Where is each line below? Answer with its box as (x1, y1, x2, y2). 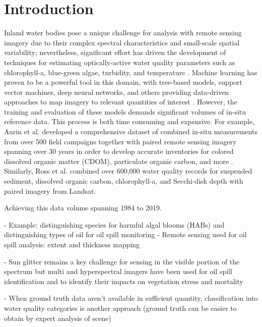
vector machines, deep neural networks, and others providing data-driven (4, 86, 229, 97)
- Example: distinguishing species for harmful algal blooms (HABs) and (4, 219, 225, 230)
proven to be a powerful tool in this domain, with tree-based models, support (4, 77, 242, 87)
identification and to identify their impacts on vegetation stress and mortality (4, 276, 243, 286)
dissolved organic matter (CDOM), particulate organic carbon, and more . (4, 155, 233, 166)
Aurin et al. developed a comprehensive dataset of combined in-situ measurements (4, 126, 257, 137)
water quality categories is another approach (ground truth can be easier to (4, 302, 237, 313)
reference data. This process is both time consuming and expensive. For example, (4, 116, 255, 127)
